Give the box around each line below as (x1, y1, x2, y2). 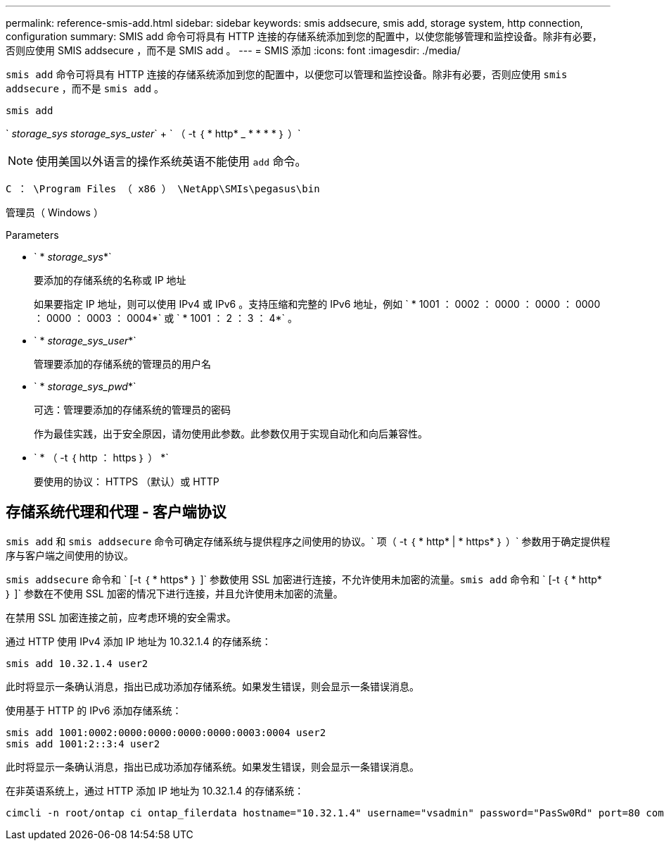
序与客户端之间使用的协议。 (6, 549, 134, 561)
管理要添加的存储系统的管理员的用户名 (34, 358, 211, 370)
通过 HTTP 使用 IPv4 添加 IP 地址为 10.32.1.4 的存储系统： (6, 635, 272, 647)
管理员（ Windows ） (6, 206, 103, 218)
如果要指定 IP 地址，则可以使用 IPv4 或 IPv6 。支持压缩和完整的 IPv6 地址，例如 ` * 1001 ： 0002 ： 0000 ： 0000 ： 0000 (34, 298, 601, 310)
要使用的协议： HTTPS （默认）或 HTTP (34, 475, 219, 487)
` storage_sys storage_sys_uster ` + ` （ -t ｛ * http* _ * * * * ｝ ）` (6, 127, 301, 139)
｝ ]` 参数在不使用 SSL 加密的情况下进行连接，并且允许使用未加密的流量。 (6, 587, 343, 599)
